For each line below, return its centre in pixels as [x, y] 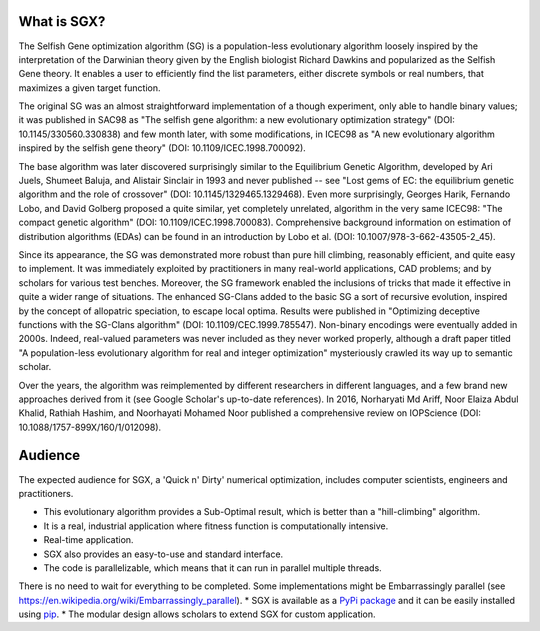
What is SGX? [62, 21]
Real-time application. [88, 540]
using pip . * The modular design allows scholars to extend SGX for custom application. [197, 614]
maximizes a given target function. [89, 87]
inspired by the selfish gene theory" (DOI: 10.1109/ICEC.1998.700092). [162, 148]
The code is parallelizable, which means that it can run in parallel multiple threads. [212, 567]
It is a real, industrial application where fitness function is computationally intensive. [216, 526]
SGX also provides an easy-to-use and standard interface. [163, 554]
